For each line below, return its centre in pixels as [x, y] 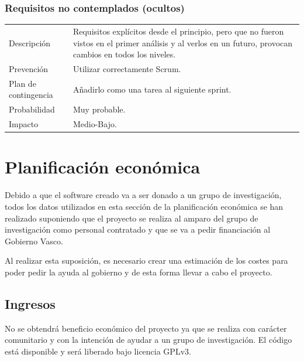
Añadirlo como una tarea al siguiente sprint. [152, 89]
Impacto [24, 124]
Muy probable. [99, 109]
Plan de [23, 83]
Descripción [30, 42]
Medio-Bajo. [95, 124]
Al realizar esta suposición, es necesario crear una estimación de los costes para [146, 260]
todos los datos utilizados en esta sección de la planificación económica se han [144, 206]
